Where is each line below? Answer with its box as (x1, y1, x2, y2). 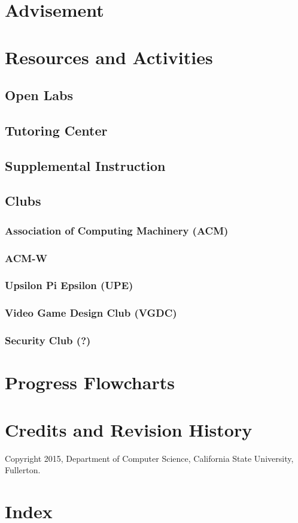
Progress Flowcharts (5, 370, 175, 395)
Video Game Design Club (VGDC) (5, 305, 177, 320)
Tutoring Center (5, 121, 108, 139)
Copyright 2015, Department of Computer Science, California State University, (5, 452, 294, 464)
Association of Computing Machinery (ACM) (5, 223, 229, 238)
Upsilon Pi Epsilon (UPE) (5, 278, 133, 293)
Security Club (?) (5, 333, 91, 348)
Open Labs (5, 86, 73, 104)
